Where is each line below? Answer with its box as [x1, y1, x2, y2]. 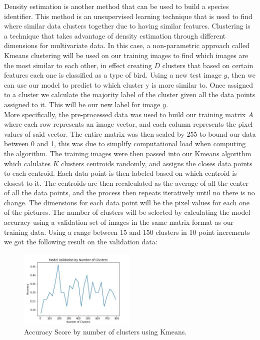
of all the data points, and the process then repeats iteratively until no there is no [4, 187, 255, 198]
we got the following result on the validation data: [4, 236, 157, 247]
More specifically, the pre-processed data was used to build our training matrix [4, 109, 246, 119]
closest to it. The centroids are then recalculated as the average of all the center [4, 177, 248, 188]
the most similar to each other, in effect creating [4, 60, 152, 70]
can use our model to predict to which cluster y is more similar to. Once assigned [4, 79, 253, 90]
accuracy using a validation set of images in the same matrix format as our [4, 217, 234, 227]
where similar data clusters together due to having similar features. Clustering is [4, 21, 250, 31]
